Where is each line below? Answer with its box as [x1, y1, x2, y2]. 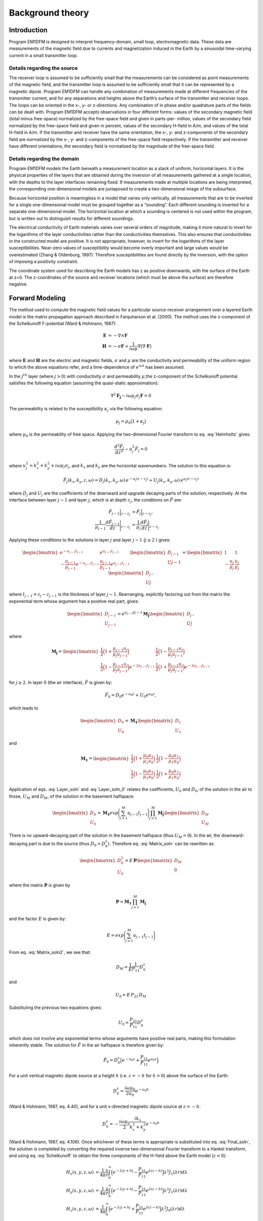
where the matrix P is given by [9, 882, 71, 888]
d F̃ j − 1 [105, 520, 120, 526]
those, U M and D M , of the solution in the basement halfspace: [9, 793, 135, 800]
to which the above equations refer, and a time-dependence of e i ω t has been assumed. [9, 364, 185, 370]
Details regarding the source [9, 64, 78, 71]
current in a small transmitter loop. [9, 52, 78, 58]
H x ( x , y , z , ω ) [66, 1170, 94, 1176]
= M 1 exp [97, 810, 119, 817]
